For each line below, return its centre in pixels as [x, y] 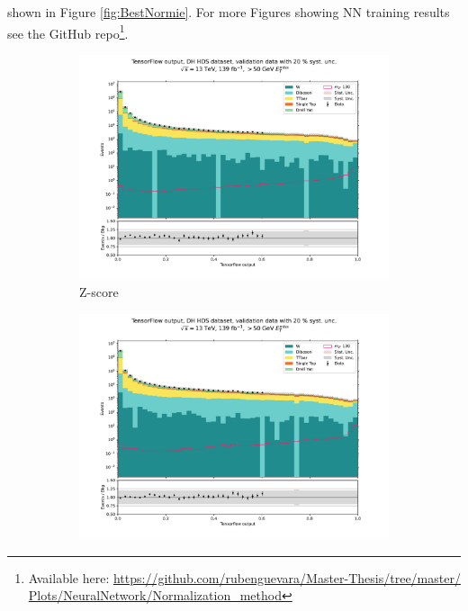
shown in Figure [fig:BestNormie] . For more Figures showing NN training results [229, 12]
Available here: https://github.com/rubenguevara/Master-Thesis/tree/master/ [244, 577]
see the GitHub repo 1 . [68, 31]
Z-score [99, 292]
